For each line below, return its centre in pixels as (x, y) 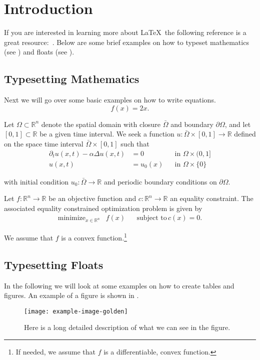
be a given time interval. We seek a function (107, 134)
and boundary (192, 124)
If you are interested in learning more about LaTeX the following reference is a (125, 32)
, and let (238, 124)
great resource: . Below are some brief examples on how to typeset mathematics (126, 42)
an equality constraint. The (212, 198)
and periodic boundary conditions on (160, 181)
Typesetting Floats (54, 264)
